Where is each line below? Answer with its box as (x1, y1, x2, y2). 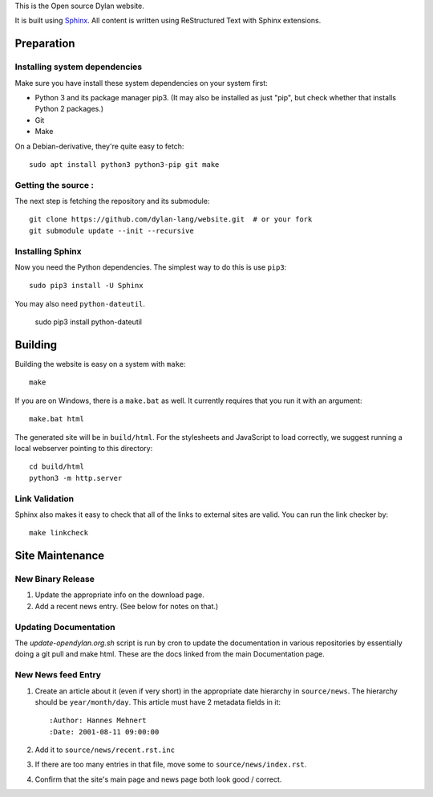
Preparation (14, 37, 75, 51)
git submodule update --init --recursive (29, 226, 194, 235)
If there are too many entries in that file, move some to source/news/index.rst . (34, 759, 307, 770)
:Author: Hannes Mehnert (49, 716, 147, 726)
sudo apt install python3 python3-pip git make (29, 160, 220, 169)
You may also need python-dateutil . (14, 299, 146, 308)
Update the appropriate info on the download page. (34, 590, 204, 600)
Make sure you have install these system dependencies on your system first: (14, 78, 268, 87)
